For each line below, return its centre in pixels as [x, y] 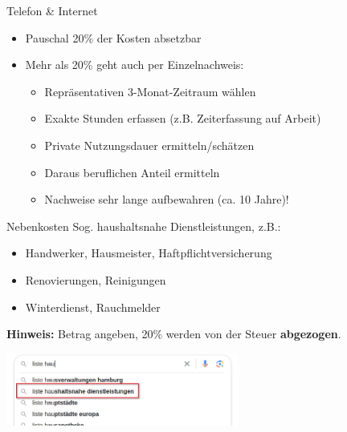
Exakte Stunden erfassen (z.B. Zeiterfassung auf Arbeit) [183, 118]
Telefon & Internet [52, 10]
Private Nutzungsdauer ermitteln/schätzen [149, 145]
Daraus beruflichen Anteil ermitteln [132, 172]
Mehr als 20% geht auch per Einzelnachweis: [135, 65]
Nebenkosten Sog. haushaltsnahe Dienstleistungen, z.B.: [144, 226]
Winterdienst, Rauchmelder [93, 307]
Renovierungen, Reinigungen [96, 279]
